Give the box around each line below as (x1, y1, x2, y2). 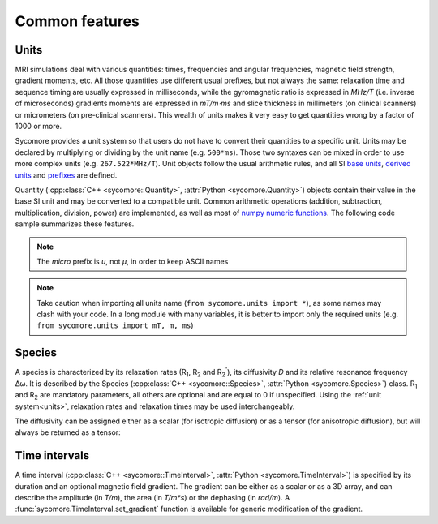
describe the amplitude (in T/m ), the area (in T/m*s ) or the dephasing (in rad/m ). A (15, 493, 290, 503)
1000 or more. (15, 122, 62, 131)
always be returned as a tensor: (15, 427, 121, 437)
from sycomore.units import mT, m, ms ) (36, 320, 194, 330)
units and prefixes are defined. (15, 170, 118, 180)
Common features (15, 12, 140, 30)
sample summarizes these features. (15, 219, 135, 229)
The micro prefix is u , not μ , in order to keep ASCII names (36, 256, 229, 266)
